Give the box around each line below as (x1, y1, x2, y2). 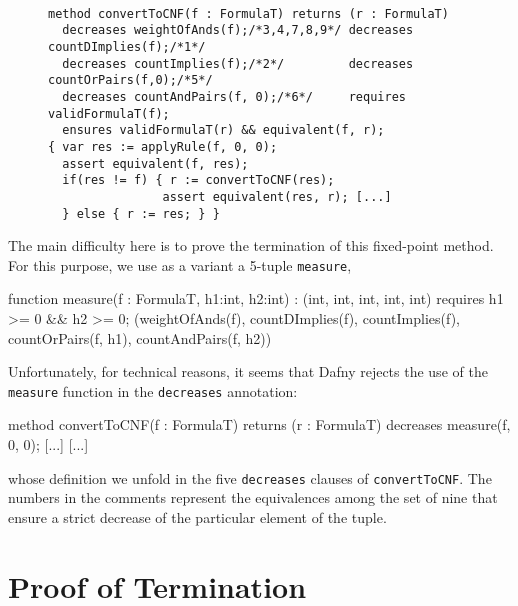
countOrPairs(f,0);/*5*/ (48, 73, 213, 88)
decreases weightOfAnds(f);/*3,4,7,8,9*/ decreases (62, 23, 414, 38)
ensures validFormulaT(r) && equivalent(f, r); (62, 123, 385, 138)
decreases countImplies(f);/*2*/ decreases (62, 56, 414, 71)
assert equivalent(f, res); (62, 156, 249, 171)
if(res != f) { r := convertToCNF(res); (62, 173, 335, 188)
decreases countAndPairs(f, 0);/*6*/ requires (62, 89, 406, 104)
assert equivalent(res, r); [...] (162, 189, 392, 204)
